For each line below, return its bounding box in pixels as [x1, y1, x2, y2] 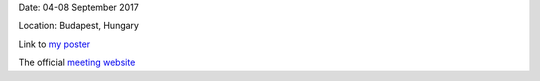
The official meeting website [18, 56, 136, 69]
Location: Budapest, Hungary [18, 20, 140, 32]
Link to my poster [18, 38, 91, 50]
